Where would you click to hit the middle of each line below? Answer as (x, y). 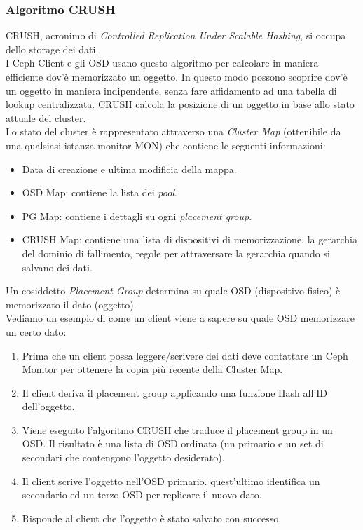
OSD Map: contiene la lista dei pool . (100, 192)
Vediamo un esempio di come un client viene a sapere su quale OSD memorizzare (180, 318)
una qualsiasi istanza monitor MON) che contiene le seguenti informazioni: (166, 145)
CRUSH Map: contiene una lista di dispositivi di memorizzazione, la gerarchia (190, 239)
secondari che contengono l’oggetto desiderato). (123, 457)
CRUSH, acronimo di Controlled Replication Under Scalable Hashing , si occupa (176, 35)
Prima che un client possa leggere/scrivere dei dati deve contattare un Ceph (185, 355)
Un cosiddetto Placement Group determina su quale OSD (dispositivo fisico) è (173, 291)
